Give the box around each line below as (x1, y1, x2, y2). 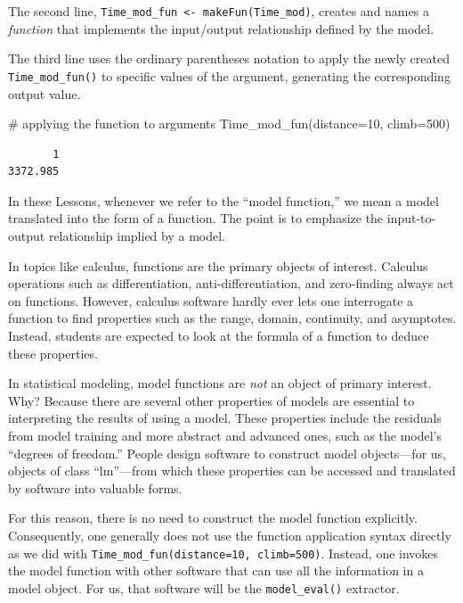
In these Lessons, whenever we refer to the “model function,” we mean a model (8, 191, 439, 210)
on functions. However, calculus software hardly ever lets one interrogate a (8, 291, 414, 310)
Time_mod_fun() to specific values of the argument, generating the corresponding (8, 66, 451, 85)
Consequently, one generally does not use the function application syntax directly (8, 525, 451, 544)
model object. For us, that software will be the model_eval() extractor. (8, 578, 400, 597)
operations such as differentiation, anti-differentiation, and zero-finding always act (8, 274, 454, 293)
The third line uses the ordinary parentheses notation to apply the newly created (8, 49, 450, 68)
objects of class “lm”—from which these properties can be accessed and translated (8, 461, 456, 480)
